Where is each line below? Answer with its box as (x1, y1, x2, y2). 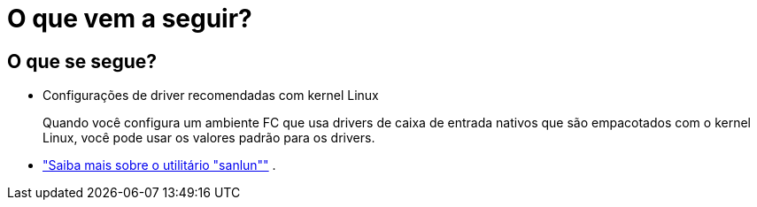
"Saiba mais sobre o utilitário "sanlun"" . (42, 157, 276, 173)
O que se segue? (7, 50, 158, 73)
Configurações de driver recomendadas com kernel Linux (42, 88, 379, 103)
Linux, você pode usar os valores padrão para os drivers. (42, 130, 375, 146)
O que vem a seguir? (7, 4, 252, 34)
